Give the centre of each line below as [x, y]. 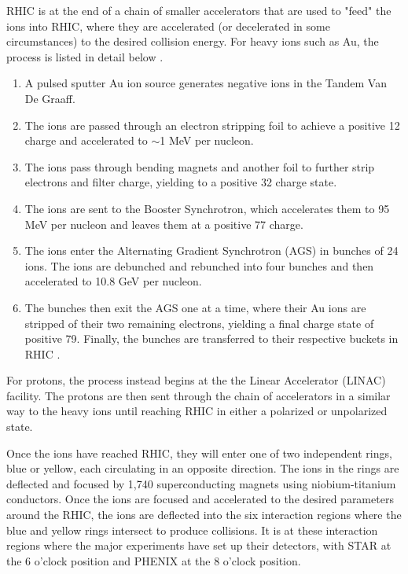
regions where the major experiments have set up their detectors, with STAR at [199, 545]
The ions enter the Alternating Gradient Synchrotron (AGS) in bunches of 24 [211, 250]
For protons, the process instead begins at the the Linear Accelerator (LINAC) [196, 380]
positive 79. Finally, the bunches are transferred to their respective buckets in [211, 339]
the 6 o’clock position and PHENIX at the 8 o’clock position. [154, 560]
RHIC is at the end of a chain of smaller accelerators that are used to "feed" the [199, 10]
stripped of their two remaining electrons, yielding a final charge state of [199, 323]
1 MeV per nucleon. [207, 140]
